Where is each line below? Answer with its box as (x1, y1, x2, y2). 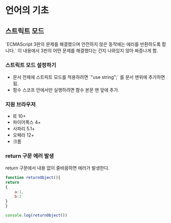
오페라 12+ (12, 131, 34, 138)
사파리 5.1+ (12, 125, 35, 131)
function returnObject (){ (5, 175, 60, 180)
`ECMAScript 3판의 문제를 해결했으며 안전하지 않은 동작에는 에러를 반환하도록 (5, 41, 161, 47)
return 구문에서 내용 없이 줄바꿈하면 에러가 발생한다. (5, 165, 110, 171)
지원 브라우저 (5, 101, 36, 108)
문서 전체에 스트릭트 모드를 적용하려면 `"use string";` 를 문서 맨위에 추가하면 (12, 74, 165, 80)
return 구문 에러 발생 (5, 152, 54, 159)
